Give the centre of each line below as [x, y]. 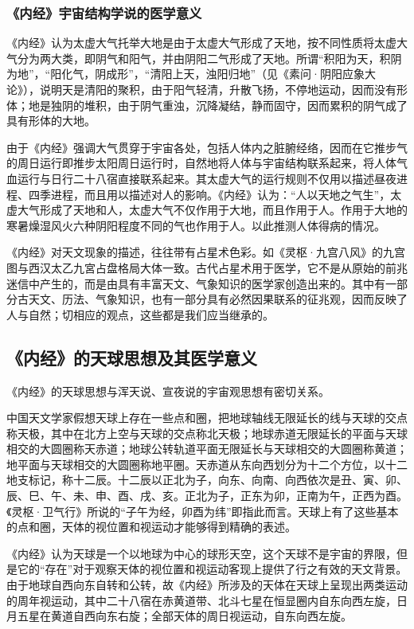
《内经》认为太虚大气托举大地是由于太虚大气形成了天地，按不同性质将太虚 [201, 43]
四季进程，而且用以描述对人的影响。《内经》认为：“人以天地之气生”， [209, 194]
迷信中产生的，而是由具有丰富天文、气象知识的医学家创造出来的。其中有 [196, 283]
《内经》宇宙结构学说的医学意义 [104, 12]
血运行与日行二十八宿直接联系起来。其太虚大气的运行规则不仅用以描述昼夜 [201, 178]
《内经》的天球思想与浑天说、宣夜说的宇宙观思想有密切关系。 [168, 391]
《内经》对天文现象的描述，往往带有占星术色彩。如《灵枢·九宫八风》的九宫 [206, 252]
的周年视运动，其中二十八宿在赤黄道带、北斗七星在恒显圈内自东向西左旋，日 [207, 600]
